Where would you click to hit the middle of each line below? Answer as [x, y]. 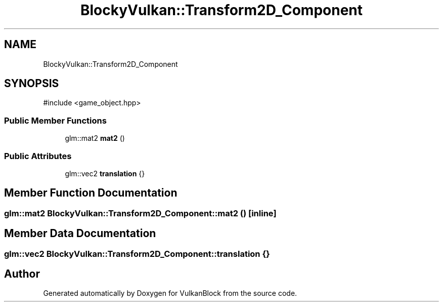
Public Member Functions [55, 120]
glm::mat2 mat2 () [95, 138]
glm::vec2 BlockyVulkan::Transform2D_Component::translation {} [137, 254]
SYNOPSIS [32, 84]
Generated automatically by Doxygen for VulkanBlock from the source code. [170, 293]
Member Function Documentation [91, 193]
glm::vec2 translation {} [105, 173]
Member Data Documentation [80, 234]
